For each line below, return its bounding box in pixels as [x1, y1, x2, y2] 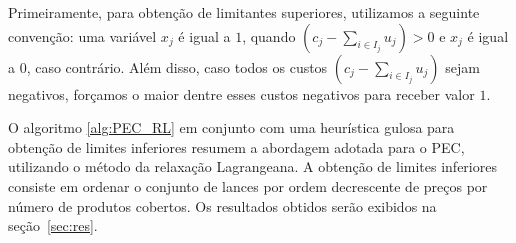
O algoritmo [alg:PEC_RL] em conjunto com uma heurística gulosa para [8, 117, 455, 138]
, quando [242, 25, 296, 46]
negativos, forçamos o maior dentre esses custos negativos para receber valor [8, 83, 475, 104]
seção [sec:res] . [8, 215, 98, 236]
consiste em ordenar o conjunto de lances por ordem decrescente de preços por [8, 175, 488, 196]
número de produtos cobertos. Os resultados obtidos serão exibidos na [8, 195, 437, 216]
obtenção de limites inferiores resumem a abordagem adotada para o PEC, [8, 136, 465, 157]
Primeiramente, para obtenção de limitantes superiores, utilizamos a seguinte [8, 2, 480, 22]
